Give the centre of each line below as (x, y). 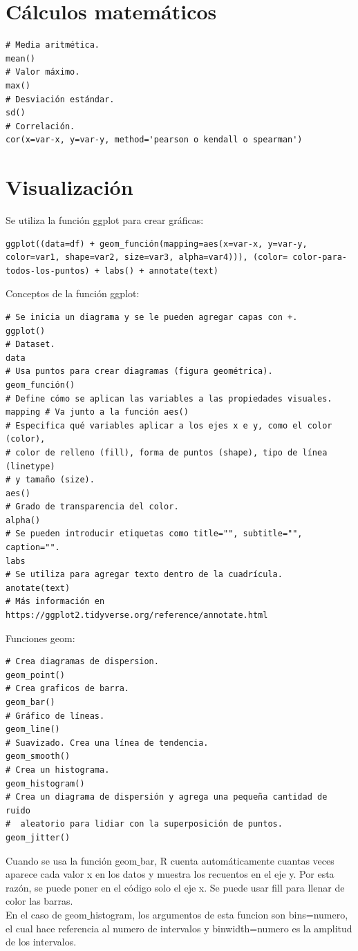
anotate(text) (38, 588)
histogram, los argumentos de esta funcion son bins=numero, (219, 914)
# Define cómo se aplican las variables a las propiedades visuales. (169, 398)
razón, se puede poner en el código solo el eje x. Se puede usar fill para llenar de (175, 887)
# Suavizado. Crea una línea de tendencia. (107, 743)
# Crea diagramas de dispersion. (82, 662)
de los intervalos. (41, 942)
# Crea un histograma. (58, 770)
